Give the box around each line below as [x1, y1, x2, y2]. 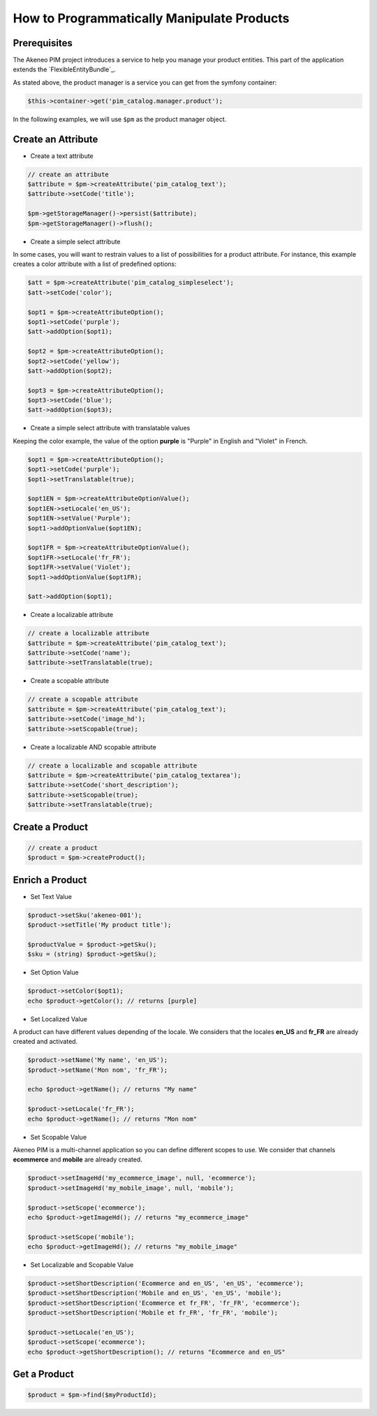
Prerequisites [13, 37, 73, 49]
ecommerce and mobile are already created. [13, 1155, 142, 1164]
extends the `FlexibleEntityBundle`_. [13, 65, 116, 73]
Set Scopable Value [30, 1133, 87, 1141]
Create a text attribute [30, 151, 94, 160]
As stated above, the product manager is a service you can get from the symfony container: [13, 78, 277, 87]
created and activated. [13, 1038, 78, 1046]
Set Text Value [30, 892, 73, 900]
